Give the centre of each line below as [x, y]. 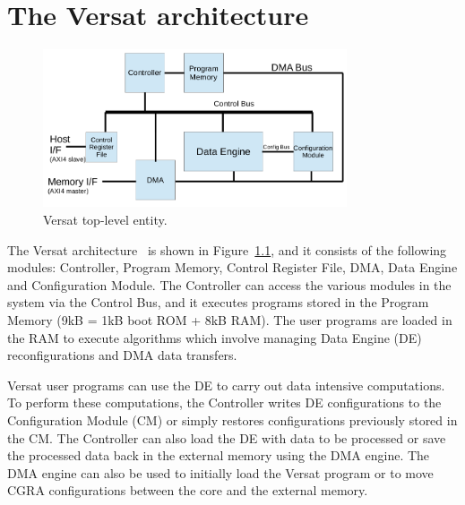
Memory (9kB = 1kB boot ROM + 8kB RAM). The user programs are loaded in [230, 319]
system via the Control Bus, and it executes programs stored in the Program [218, 302]
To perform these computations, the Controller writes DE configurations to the [224, 402]
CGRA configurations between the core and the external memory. [188, 490]
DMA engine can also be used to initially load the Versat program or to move [220, 472]
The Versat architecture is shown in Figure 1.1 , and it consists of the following [227, 249]
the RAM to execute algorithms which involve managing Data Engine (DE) [215, 337]
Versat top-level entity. [105, 219]
